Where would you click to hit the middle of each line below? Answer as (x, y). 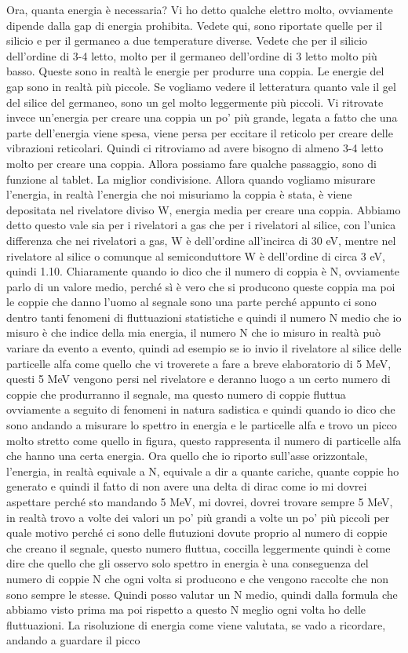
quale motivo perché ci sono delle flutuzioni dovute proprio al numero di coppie (197, 533)
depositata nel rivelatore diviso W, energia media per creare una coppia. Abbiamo (204, 209)
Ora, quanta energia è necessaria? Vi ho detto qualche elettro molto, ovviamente (200, 9)
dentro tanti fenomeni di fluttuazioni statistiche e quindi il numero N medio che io (204, 317)
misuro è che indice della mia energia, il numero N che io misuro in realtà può (194, 332)
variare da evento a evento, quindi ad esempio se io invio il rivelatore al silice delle (204, 348)
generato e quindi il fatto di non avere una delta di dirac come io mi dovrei (187, 486)
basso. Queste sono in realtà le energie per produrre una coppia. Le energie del (195, 71)
